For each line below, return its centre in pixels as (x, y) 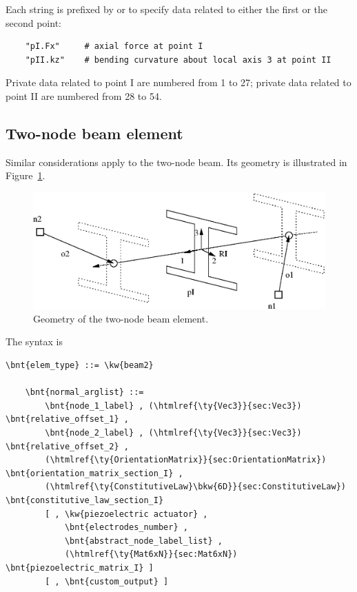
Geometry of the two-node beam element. (121, 318)
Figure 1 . (25, 175)
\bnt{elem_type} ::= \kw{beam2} (80, 366)
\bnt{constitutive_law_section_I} (85, 501)
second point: (33, 22)
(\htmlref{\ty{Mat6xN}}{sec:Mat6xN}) (151, 554)
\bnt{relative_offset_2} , (67, 446)
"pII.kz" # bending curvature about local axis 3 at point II (178, 60)
